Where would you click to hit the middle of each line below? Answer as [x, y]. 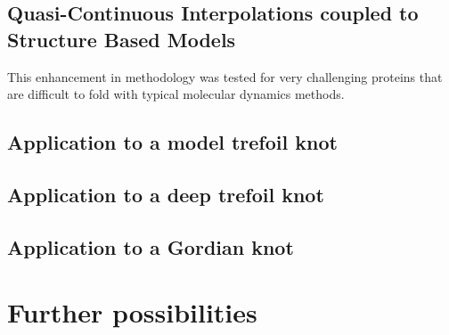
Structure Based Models [122, 39]
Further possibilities [132, 312]
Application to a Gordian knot [151, 246]
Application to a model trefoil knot [172, 142]
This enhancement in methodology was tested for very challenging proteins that [225, 76]
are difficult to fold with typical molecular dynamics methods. [176, 94]
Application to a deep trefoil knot [166, 194]
